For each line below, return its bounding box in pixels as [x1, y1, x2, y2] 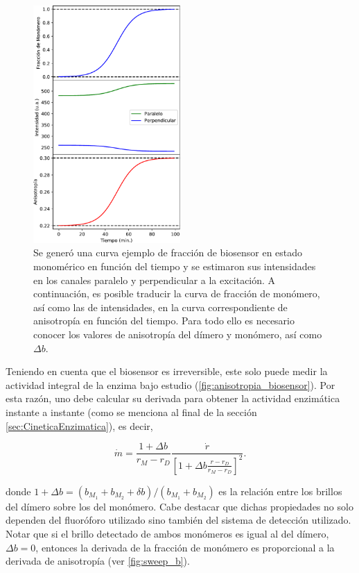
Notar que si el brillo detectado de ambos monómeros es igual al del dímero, [6, 526, 329, 540]
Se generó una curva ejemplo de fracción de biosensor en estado [33, 245, 303, 260]
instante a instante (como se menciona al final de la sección [6, 404, 257, 419]
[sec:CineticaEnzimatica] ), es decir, [6, 418, 153, 433]
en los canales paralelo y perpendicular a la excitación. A [33, 272, 276, 287]
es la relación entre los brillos [218, 483, 342, 498]
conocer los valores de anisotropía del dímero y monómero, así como [33, 327, 322, 342]
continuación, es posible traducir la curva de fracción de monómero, [33, 286, 320, 301]
